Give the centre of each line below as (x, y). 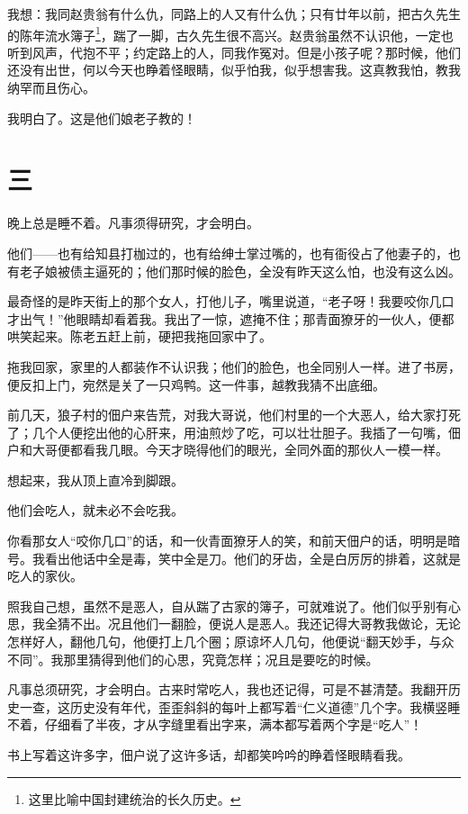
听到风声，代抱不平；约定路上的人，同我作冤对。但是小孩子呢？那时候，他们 (234, 52)
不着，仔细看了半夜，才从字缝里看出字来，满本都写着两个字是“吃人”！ (215, 724)
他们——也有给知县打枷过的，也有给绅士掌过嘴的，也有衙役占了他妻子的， (228, 253)
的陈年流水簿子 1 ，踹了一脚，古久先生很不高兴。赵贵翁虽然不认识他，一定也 (230, 33)
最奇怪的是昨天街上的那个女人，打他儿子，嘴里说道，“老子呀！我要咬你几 (225, 301)
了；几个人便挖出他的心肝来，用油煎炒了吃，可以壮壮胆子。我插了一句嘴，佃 (234, 432)
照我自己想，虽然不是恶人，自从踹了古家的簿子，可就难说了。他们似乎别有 (228, 606)
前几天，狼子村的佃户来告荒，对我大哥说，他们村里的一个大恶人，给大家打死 (234, 415)
